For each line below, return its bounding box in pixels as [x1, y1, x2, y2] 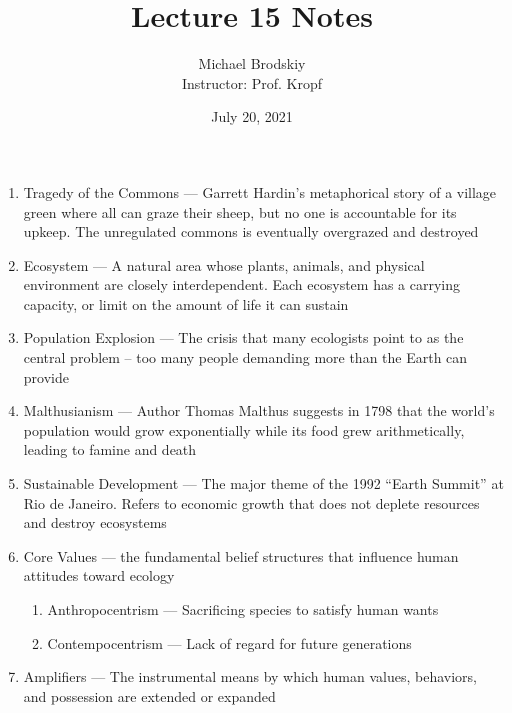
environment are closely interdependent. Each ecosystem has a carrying [23, 274, 461, 295]
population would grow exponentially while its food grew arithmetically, [23, 419, 465, 440]
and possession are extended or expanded [23, 685, 276, 706]
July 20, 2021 [211, 106, 293, 127]
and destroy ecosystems [23, 512, 167, 533]
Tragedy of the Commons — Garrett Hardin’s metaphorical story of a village [23, 181, 497, 202]
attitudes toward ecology [23, 565, 175, 586]
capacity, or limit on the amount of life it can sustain [23, 293, 349, 314]
